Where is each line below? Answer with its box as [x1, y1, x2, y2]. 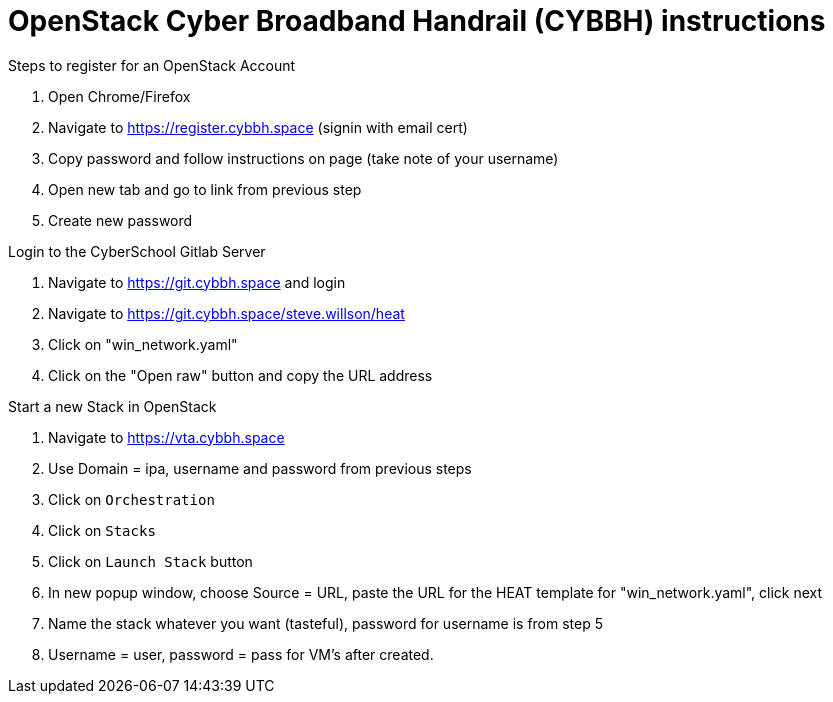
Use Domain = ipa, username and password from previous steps [48, 459, 472, 477]
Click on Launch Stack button [48, 552, 253, 570]
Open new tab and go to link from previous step [48, 180, 362, 198]
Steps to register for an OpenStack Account [8, 56, 296, 74]
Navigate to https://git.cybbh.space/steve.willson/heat [48, 304, 405, 322]
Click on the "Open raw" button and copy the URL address [48, 366, 433, 384]
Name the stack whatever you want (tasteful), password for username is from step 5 [48, 614, 604, 632]
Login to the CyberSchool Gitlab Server [8, 242, 266, 260]
